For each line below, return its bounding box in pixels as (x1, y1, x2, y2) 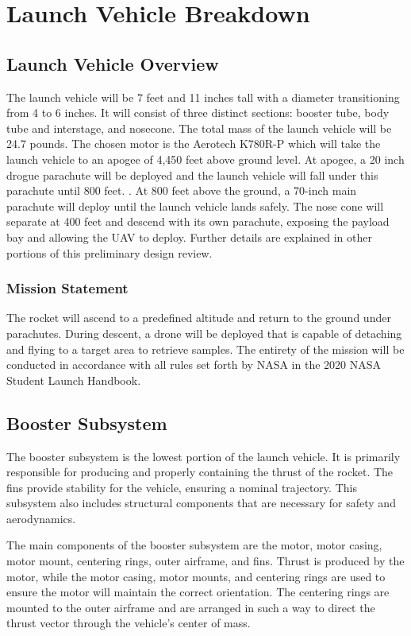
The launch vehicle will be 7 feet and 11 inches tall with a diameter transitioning (6, 88, 400, 105)
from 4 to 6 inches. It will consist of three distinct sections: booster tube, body (6, 104, 390, 121)
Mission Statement (6, 278, 129, 298)
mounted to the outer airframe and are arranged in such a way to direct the (6, 599, 375, 615)
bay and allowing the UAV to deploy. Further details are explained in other (6, 228, 372, 245)
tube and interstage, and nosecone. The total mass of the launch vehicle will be (6, 119, 392, 136)
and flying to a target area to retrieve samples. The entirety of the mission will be (6, 340, 405, 357)
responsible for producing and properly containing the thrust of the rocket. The (6, 463, 394, 480)
